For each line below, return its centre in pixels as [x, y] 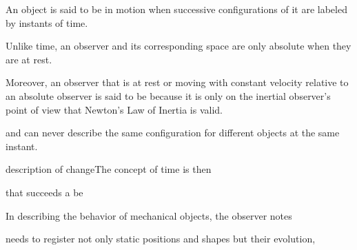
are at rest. [29, 59]
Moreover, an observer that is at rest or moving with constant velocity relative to [177, 82]
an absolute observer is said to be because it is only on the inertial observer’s [168, 95]
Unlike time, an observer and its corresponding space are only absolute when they [178, 46]
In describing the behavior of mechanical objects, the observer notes [149, 215]
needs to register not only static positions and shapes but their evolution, [161, 239]
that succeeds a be [44, 192]
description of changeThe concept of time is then [109, 169]
